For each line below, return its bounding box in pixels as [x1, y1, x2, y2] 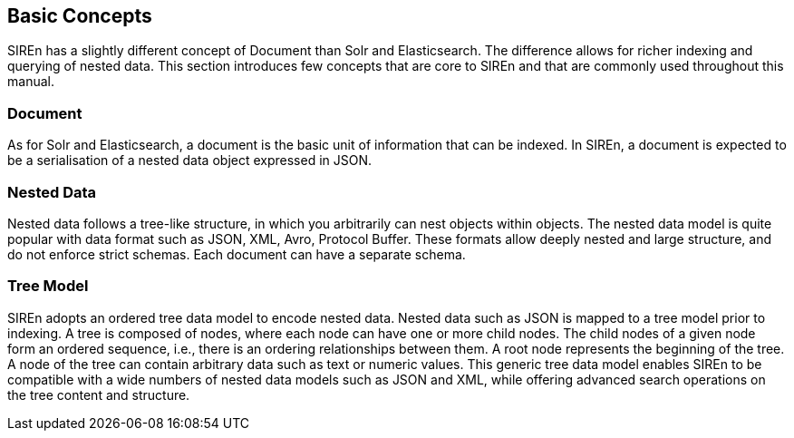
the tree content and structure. [7, 386, 190, 403]
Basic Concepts [7, 5, 152, 27]
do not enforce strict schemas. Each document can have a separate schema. [7, 246, 466, 262]
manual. [7, 73, 54, 90]
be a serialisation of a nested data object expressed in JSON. [7, 152, 373, 169]
